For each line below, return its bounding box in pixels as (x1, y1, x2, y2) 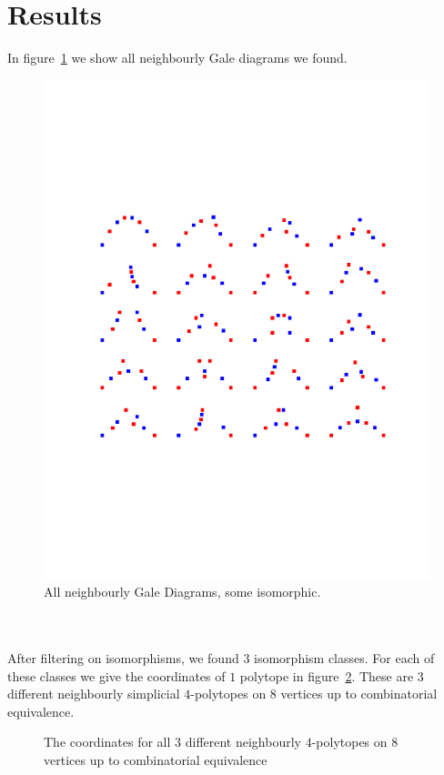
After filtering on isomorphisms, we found (7, 648, 239, 667)
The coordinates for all (44, 732, 171, 751)
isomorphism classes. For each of (254, 648, 435, 667)
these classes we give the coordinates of (7, 666, 226, 685)
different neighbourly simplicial (7, 684, 180, 703)
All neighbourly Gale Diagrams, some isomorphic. (44, 582, 321, 601)
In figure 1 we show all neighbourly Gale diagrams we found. (7, 48, 348, 67)
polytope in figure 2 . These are (239, 666, 414, 685)
